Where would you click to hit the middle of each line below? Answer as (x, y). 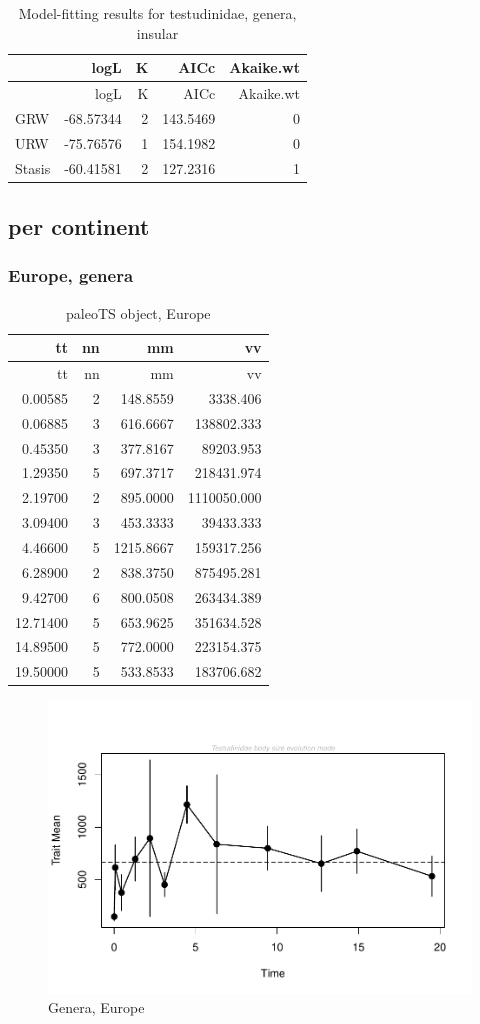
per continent (79, 226)
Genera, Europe (96, 1007)
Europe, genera (71, 275)
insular (157, 32)
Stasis (33, 167)
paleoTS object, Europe (138, 312)
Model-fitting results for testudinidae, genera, (157, 13)
